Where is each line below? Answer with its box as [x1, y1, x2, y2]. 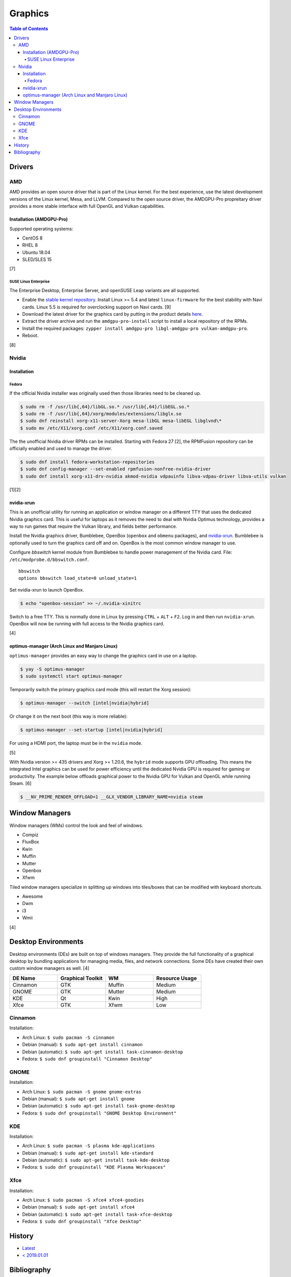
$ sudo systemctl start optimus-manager [20, 673, 122, 679]
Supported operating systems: [9, 225, 73, 232]
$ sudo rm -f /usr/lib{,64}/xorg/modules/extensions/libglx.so [20, 411, 182, 416]
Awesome [22, 893, 43, 900]
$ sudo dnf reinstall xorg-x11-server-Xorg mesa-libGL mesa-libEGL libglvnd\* [20, 418, 222, 424]
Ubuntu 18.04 [22, 249, 50, 255]
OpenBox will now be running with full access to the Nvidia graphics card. [9, 621, 165, 627]
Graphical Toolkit [60, 975, 103, 982]
